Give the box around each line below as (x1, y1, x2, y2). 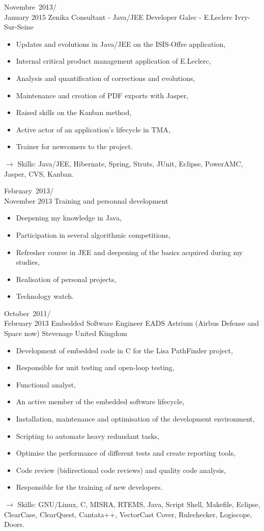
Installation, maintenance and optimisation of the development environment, (16, 413, 255, 424)
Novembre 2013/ (4, 2, 57, 12)
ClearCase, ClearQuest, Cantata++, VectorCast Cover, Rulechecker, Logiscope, (4, 509, 252, 519)
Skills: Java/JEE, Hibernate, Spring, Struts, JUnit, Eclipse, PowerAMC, (17, 158, 243, 169)
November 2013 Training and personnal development (4, 195, 168, 206)
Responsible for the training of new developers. (16, 482, 163, 492)
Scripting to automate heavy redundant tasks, (16, 430, 160, 441)
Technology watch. (16, 291, 74, 301)
